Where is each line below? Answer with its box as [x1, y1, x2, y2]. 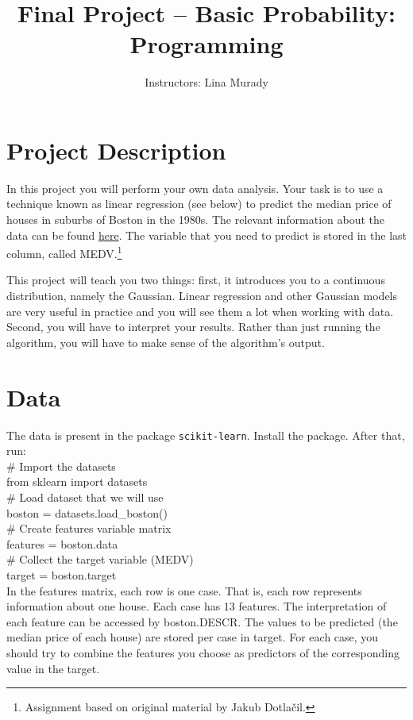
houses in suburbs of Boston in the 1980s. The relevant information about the [6, 211, 385, 228]
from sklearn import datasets [6, 473, 148, 490]
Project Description [6, 133, 226, 166]
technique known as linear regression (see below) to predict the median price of [6, 195, 392, 212]
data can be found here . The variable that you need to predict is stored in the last [6, 226, 407, 243]
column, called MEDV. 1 [6, 243, 122, 261]
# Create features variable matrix [6, 520, 172, 537]
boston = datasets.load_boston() [6, 504, 168, 521]
